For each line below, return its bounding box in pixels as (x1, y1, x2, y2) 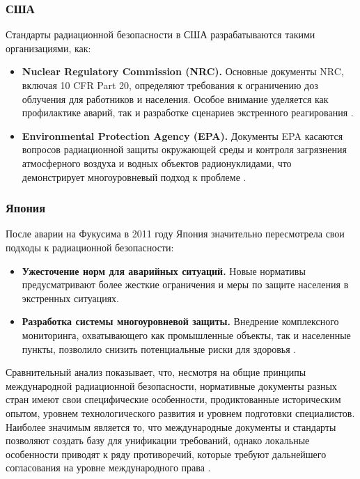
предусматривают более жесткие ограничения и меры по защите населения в (22, 277, 349, 292)
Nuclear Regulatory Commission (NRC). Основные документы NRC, (22, 64, 344, 79)
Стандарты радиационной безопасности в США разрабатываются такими (6, 27, 315, 42)
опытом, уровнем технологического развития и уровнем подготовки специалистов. (6, 405, 355, 420)
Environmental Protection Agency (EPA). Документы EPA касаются (22, 128, 343, 143)
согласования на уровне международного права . (6, 460, 211, 475)
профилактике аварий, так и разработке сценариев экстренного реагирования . (22, 105, 354, 120)
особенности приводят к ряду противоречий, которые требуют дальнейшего (6, 446, 327, 461)
